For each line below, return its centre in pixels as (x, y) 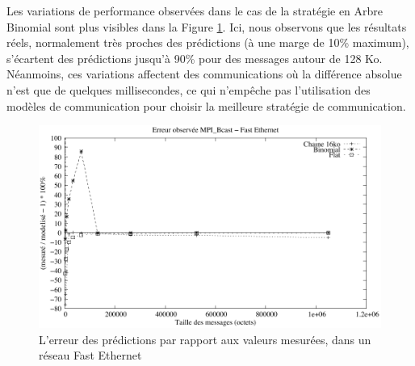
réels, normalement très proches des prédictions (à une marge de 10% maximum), (208, 42)
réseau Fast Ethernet (90, 355)
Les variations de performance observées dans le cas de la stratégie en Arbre (195, 11)
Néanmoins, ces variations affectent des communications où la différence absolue (204, 74)
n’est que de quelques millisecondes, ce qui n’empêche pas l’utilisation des (189, 89)
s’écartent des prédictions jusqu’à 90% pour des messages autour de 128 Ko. (195, 58)
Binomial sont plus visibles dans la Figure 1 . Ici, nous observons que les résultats (207, 26)
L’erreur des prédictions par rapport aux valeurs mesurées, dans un (205, 339)
